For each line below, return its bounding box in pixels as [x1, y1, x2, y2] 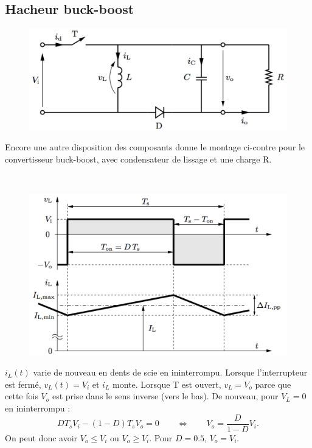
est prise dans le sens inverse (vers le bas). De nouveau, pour [52, 390, 279, 402]
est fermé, [5, 377, 41, 390]
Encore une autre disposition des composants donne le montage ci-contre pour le [5, 141, 305, 153]
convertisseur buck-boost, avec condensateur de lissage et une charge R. [5, 152, 272, 165]
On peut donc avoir [5, 431, 78, 444]
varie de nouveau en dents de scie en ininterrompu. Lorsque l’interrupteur [33, 366, 308, 379]
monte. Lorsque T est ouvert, [113, 377, 221, 390]
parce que [255, 377, 291, 390]
